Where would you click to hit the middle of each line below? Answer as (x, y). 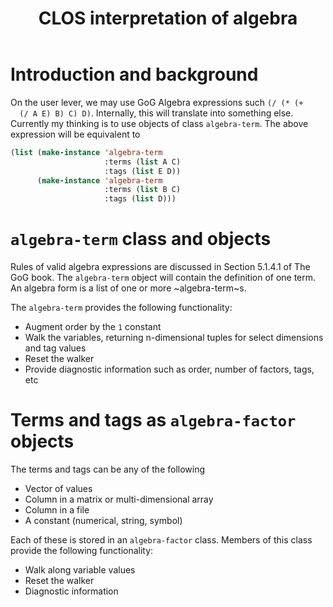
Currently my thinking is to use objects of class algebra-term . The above (159, 123)
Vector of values (58, 489)
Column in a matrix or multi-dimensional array (119, 499)
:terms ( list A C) (143, 162)
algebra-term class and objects (141, 239)
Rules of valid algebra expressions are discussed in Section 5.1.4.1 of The (160, 267)
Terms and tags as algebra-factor (153, 420)
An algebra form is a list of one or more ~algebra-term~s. (128, 288)
